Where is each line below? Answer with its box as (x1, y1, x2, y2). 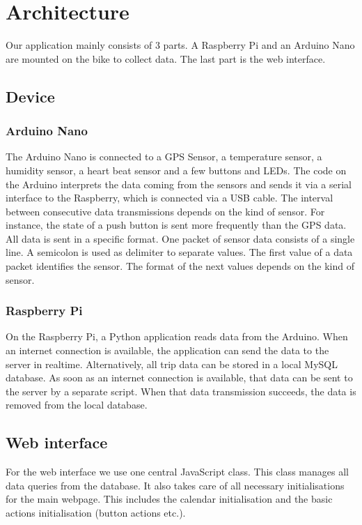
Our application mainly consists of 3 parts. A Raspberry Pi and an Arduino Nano (6, 38, 355, 52)
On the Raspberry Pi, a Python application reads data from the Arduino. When (6, 329, 348, 344)
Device (6, 85, 55, 107)
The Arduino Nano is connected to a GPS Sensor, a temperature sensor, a (6, 149, 322, 164)
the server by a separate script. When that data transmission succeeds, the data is (6, 383, 356, 398)
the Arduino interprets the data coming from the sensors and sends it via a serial (6, 176, 352, 191)
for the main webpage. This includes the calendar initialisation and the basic (6, 492, 333, 506)
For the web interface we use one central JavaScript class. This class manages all (6, 464, 349, 479)
